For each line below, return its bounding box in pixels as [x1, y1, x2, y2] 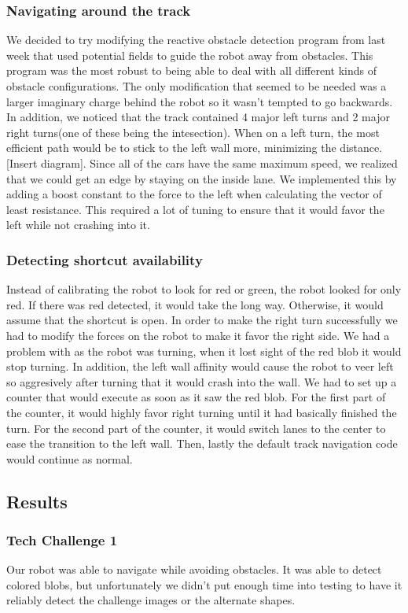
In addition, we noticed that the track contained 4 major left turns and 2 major [6, 109, 390, 125]
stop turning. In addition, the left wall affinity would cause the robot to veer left [6, 358, 394, 375]
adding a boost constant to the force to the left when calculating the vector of [6, 186, 382, 202]
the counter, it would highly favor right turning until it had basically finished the [6, 404, 397, 420]
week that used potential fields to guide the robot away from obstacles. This [6, 46, 373, 63]
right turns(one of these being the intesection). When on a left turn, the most [6, 124, 380, 140]
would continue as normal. [6, 450, 133, 467]
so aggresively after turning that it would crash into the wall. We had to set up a [6, 373, 397, 390]
